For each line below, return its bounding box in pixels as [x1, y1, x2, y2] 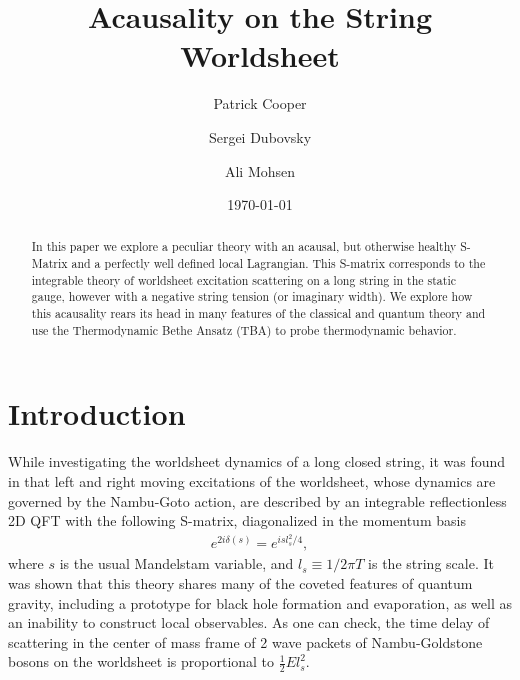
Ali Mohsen [224, 160, 296, 181]
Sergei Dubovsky [208, 126, 312, 147]
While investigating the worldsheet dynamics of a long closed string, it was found [8, 451, 506, 472]
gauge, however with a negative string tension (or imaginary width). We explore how [31, 288, 473, 305]
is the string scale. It [368, 553, 494, 574]
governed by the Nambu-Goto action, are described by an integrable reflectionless [8, 490, 507, 511]
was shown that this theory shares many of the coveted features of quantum [8, 573, 473, 593]
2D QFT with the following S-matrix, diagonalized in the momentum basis [8, 510, 466, 531]
